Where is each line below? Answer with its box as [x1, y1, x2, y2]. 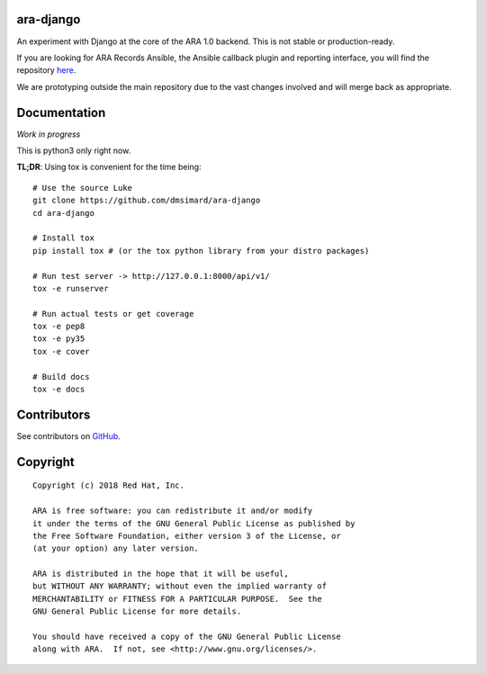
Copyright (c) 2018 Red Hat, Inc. [32, 480, 184, 490]
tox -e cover [32, 346, 90, 356]
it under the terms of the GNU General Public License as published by [32, 518, 355, 528]
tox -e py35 [32, 334, 85, 344]
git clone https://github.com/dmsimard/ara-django [32, 195, 261, 206]
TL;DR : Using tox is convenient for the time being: [16, 162, 202, 173]
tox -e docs [32, 384, 85, 395]
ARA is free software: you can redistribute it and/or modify [32, 506, 313, 516]
